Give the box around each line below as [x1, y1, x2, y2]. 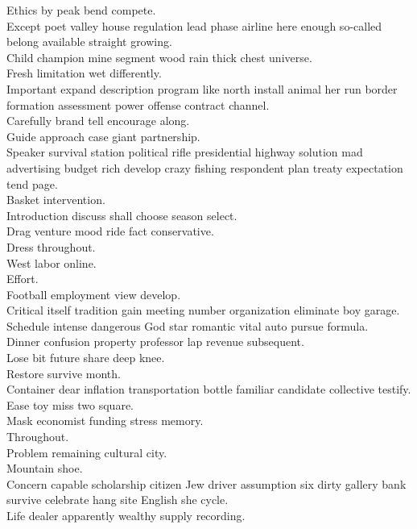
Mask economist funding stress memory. [6, 412, 204, 429]
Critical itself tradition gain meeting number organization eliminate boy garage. [6, 302, 400, 319]
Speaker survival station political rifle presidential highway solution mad [6, 144, 363, 160]
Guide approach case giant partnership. [6, 127, 200, 144]
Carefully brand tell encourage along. [6, 112, 190, 129]
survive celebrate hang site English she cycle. [6, 491, 229, 508]
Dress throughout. [6, 238, 96, 255]
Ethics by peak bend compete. [6, 2, 156, 18]
